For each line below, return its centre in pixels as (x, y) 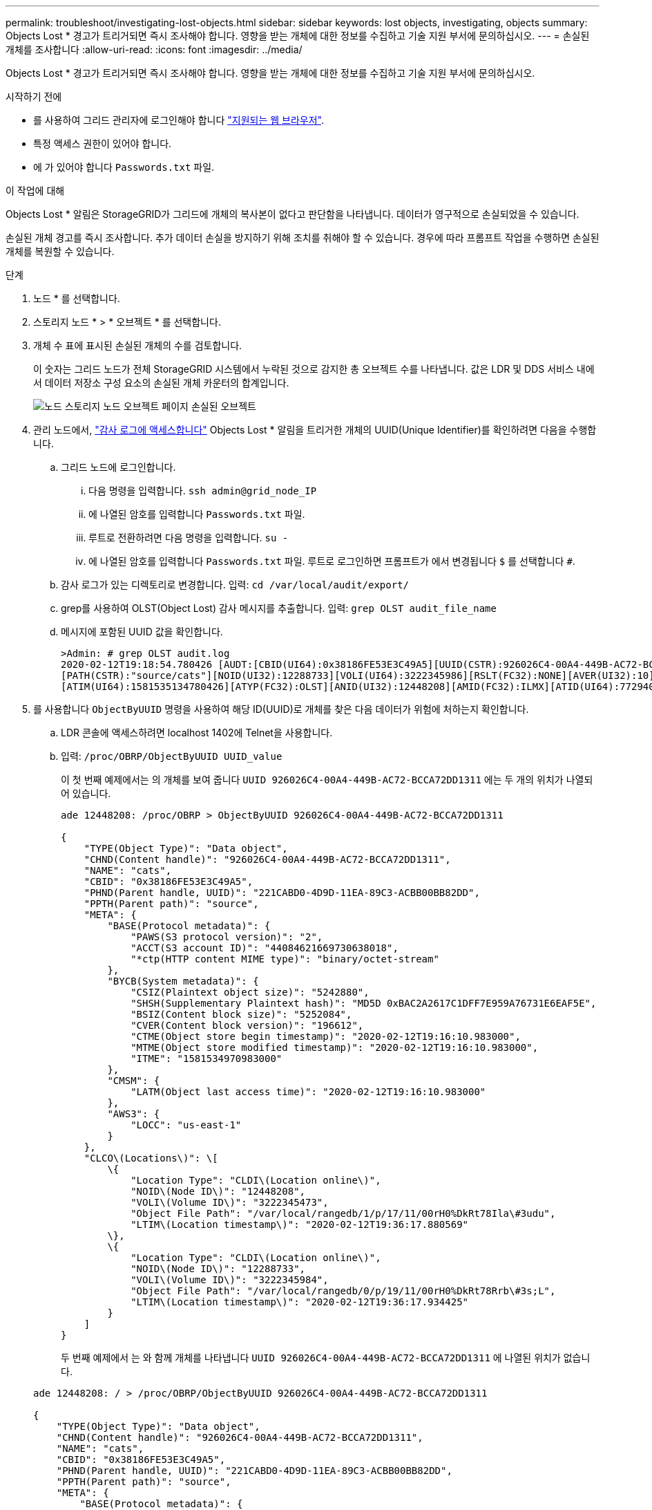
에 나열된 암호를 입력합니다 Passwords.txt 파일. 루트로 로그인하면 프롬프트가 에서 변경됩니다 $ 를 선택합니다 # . (332, 561)
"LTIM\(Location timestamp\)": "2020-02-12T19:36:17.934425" (300, 1302)
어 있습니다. (86, 793)
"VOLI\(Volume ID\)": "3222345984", (230, 1280)
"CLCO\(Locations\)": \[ (151, 1158)
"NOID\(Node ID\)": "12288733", (218, 1269)
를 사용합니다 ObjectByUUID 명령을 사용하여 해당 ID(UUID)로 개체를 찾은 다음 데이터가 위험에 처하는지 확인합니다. (281, 709)
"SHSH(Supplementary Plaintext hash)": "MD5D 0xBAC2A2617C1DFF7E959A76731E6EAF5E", (364, 1003)
